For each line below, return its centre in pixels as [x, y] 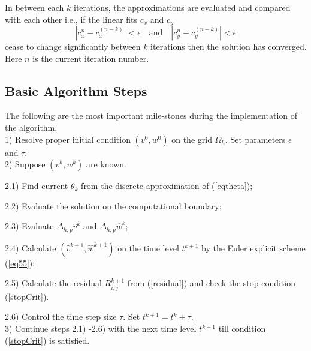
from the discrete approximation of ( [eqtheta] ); [167, 186]
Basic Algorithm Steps [76, 90]
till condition [242, 328]
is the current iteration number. [91, 58]
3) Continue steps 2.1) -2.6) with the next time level [101, 328]
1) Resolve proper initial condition [68, 139]
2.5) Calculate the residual [53, 283]
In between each [34, 7]
